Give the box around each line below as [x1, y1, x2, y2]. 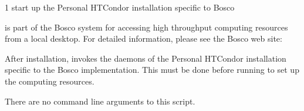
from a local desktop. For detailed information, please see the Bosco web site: [5, 32, 282, 45]
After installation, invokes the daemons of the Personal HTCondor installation [5, 52, 286, 64]
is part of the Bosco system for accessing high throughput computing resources [5, 21, 288, 33]
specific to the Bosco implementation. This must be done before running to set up [5, 63, 299, 76]
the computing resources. [5, 75, 94, 87]
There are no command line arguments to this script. [5, 95, 195, 107]
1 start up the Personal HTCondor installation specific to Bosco [5, 1, 235, 13]
